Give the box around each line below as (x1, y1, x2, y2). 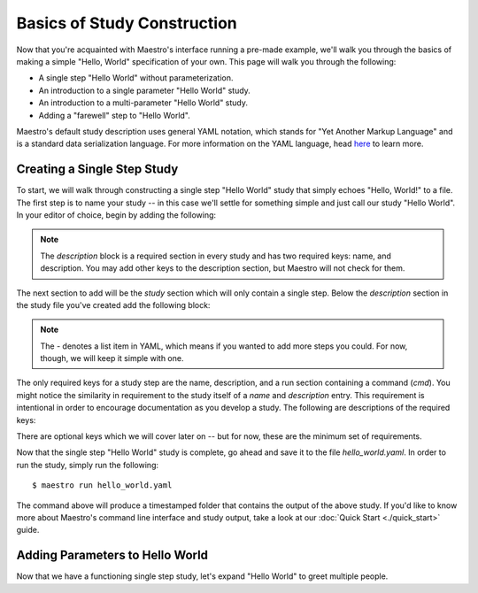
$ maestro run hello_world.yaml (32, 481, 173, 490)
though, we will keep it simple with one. (40, 353, 184, 364)
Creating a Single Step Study (16, 162, 179, 177)
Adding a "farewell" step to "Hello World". (38, 110, 190, 120)
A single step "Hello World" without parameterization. (38, 73, 234, 83)
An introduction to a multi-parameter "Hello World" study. (38, 97, 248, 108)
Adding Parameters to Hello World (16, 548, 208, 563)
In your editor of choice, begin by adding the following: (16, 209, 217, 220)
